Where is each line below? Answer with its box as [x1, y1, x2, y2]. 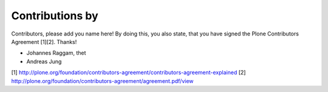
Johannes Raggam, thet [26, 49, 86, 57]
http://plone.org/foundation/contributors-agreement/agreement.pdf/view [11, 77, 194, 84]
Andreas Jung [26, 58, 62, 65]
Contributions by [11, 9, 98, 22]
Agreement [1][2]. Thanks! [11, 38, 77, 45]
